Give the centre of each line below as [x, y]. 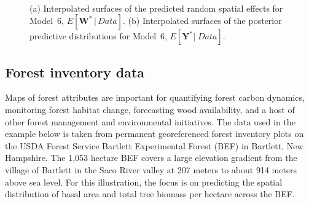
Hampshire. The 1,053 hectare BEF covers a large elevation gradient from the [151, 158]
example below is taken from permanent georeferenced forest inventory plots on [154, 134]
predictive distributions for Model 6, [98, 36]
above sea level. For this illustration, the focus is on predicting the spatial [144, 182]
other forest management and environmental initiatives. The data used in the [150, 121]
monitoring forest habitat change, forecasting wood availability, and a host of [150, 109]
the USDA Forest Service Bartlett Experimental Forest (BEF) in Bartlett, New [154, 145]
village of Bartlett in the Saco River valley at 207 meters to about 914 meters [151, 169]
